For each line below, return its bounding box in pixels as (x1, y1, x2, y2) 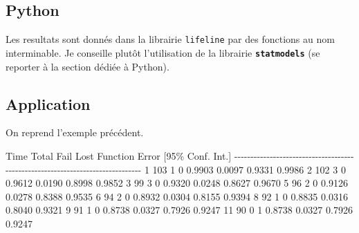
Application (6, 93, 91, 114)
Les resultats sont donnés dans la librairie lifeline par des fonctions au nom (6, 32, 335, 46)
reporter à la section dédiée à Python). (6, 59, 169, 73)
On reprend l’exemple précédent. (6, 125, 144, 140)
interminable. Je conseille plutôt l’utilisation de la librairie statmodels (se (6, 45, 320, 59)
